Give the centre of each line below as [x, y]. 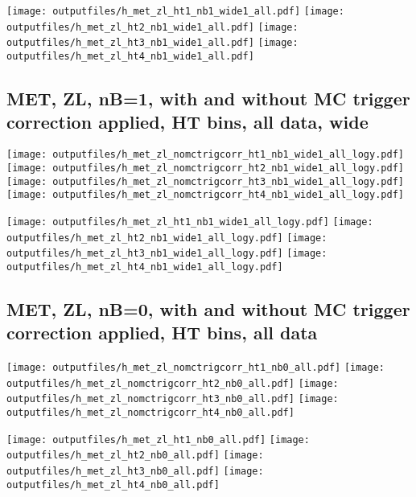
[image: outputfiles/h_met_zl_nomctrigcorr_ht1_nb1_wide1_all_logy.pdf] [205, 155]
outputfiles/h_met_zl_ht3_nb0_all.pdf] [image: [135, 471]
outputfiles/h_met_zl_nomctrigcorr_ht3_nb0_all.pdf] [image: [173, 399]
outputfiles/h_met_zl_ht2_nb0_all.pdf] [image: [135, 456]
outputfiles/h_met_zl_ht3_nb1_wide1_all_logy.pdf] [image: [167, 254]
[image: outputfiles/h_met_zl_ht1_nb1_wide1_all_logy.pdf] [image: [190, 222]
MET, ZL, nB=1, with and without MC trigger [208, 99]
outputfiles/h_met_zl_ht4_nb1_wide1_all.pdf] [130, 56]
